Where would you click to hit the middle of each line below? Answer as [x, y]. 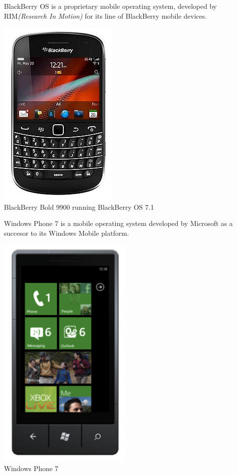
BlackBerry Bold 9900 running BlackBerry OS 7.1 [79, 207]
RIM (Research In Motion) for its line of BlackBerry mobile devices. [105, 15]
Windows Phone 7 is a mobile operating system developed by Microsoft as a [118, 223]
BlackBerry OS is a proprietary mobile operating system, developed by [110, 6]
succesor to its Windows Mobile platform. [66, 233]
